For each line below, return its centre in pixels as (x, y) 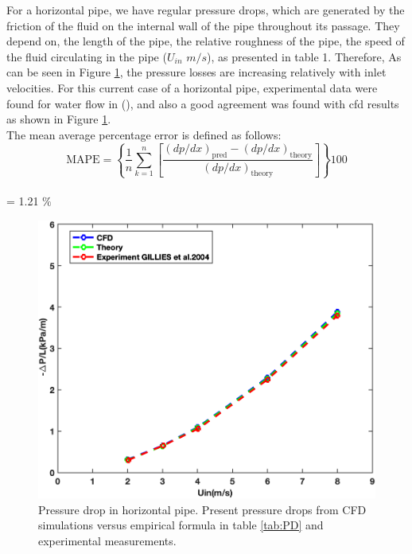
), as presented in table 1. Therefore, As (304, 56)
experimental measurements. (107, 540)
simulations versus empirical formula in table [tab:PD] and (181, 525)
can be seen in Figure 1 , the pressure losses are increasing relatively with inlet (196, 72)
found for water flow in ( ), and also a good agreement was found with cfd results (203, 103)
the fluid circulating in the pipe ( (87, 56)
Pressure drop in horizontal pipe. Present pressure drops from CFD (202, 509)
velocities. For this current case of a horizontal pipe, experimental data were (192, 87)
